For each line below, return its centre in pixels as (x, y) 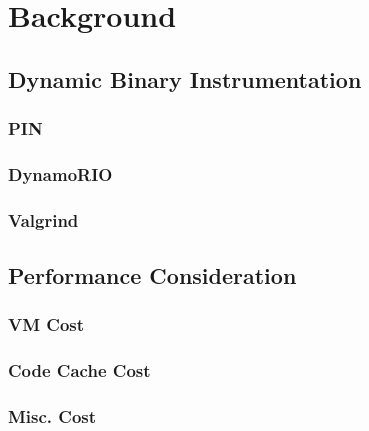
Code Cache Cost (79, 370)
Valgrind (43, 219)
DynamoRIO (60, 173)
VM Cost (46, 324)
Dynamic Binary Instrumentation (185, 78)
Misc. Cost (52, 416)
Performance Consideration (152, 275)
